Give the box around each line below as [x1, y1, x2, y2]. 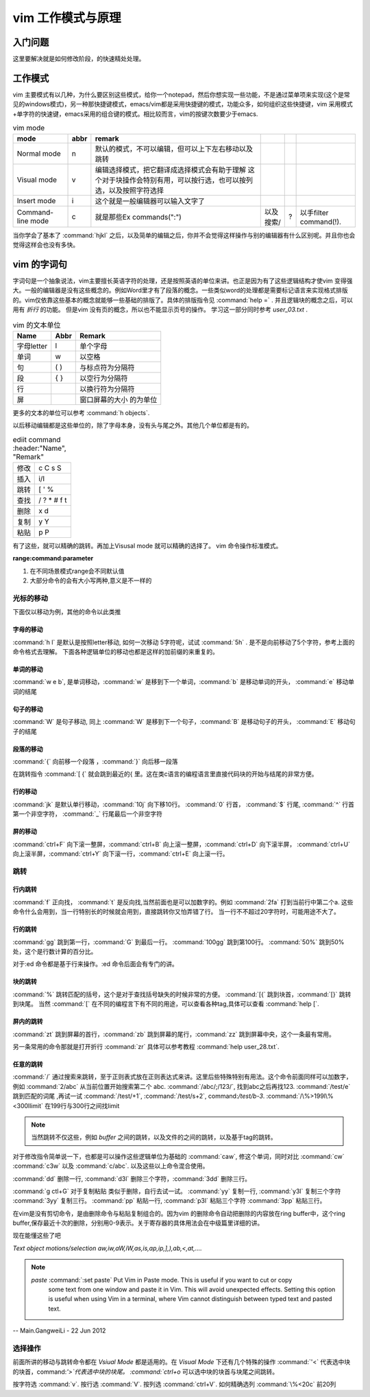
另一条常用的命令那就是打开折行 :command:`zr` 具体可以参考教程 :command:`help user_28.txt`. [12, 1042, 280, 1050]
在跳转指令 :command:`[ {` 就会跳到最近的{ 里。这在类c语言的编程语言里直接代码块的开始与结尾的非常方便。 [12, 770, 318, 778]
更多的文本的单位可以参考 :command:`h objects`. [12, 408, 150, 416]
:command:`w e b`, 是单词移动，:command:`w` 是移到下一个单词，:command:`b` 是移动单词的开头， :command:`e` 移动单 [12, 678, 354, 686]
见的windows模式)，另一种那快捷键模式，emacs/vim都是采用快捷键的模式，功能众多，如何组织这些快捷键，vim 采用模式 [12, 100, 353, 108]
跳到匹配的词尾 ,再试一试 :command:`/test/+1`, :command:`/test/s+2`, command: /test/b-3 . [12, 1092, 265, 1101]
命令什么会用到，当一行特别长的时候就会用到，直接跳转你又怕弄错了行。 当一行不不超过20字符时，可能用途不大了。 [12, 908, 341, 916]
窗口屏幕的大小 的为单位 [79, 395, 158, 404]
